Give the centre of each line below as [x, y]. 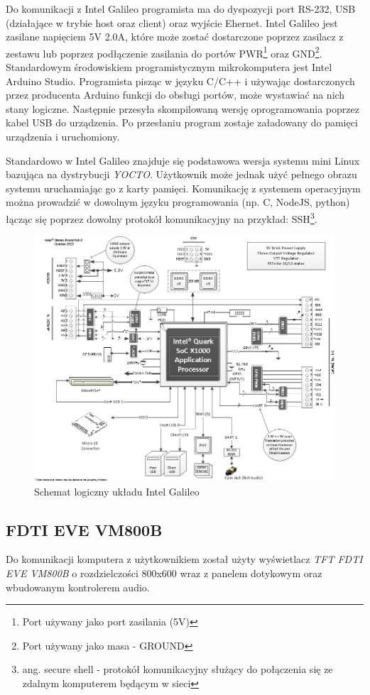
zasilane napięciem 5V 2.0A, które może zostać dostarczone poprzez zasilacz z [175, 37]
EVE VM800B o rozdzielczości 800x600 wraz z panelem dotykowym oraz [164, 573]
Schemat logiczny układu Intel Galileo [117, 491]
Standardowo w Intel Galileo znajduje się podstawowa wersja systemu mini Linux [183, 160]
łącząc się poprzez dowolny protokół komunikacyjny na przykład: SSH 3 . [162, 217]
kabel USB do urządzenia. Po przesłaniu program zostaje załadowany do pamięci [182, 122]
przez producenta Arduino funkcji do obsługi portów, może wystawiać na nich [175, 95]
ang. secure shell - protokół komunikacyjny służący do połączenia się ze [178, 669]
